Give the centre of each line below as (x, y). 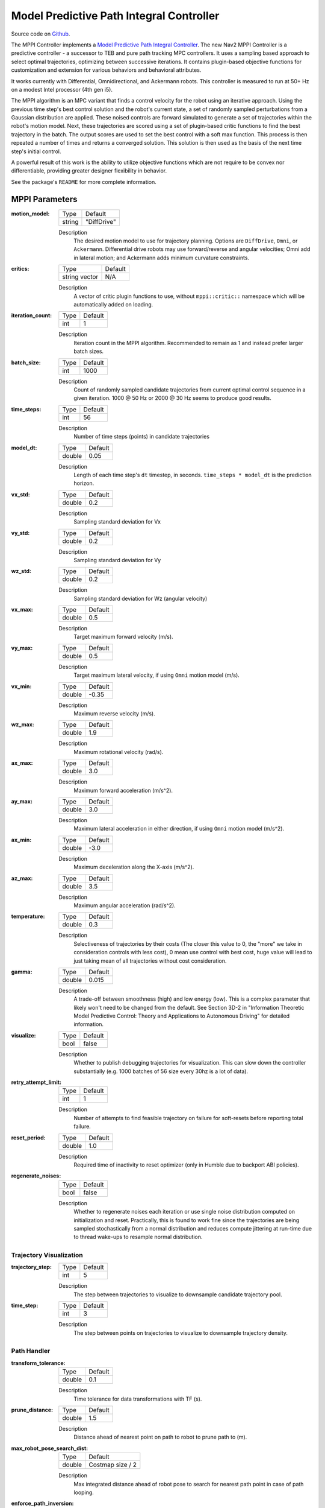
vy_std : (20, 533)
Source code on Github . (41, 34)
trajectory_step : (32, 1267)
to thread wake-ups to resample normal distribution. (138, 1237)
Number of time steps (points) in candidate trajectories (142, 437)
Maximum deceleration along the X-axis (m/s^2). (134, 867)
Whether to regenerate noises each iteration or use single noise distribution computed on (184, 1212)
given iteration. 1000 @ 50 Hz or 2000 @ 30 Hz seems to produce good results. (173, 398)
